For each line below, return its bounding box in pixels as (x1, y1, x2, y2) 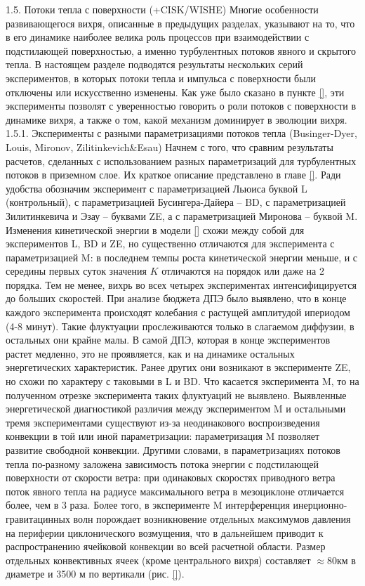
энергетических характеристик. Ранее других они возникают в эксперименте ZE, (6, 360, 351, 375)
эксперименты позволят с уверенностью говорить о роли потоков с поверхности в (6, 98, 357, 113)
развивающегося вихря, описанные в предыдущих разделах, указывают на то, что (6, 15, 355, 30)
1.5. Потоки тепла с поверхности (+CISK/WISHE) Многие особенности (6, 2, 319, 16)
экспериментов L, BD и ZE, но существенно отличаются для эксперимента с (6, 236, 335, 251)
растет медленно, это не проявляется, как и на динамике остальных (6, 346, 295, 360)
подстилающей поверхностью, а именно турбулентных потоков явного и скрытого (6, 43, 357, 58)
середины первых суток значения (6, 263, 147, 278)
